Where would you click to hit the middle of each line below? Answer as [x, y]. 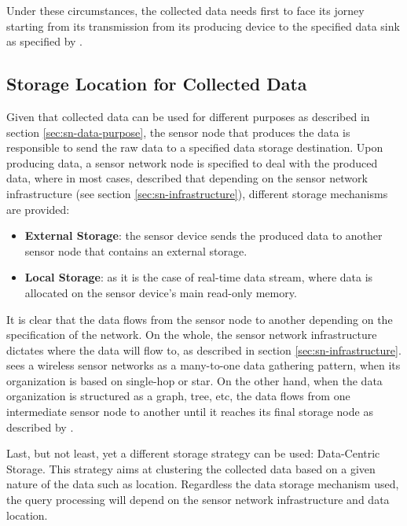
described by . [40, 427]
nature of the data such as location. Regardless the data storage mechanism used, [203, 484]
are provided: [38, 209]
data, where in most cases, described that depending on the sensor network [187, 178]
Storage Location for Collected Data [157, 84]
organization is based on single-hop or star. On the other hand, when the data [194, 380]
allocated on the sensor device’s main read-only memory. [161, 292]
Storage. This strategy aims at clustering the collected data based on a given [191, 468]
